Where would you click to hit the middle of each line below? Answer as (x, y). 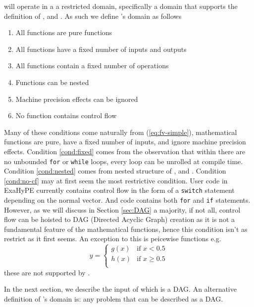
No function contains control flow (66, 115)
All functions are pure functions (64, 32)
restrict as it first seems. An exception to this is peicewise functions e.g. (113, 239)
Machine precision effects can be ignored (77, 99)
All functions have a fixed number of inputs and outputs (101, 49)
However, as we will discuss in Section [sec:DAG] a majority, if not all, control (122, 209)
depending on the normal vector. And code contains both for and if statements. (127, 200)
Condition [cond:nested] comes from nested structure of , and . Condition (115, 171)
